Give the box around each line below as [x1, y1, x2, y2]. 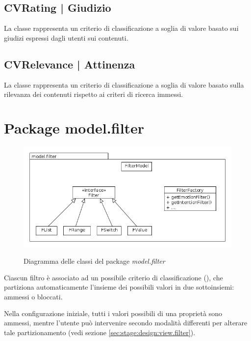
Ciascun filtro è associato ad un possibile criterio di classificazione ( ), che [4, 272, 223, 282]
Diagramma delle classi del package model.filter [24, 256, 165, 266]
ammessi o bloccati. [4, 292, 63, 302]
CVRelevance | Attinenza [4, 56, 135, 71]
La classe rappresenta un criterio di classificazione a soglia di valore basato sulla [4, 79, 244, 90]
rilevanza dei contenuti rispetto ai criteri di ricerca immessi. [4, 89, 183, 99]
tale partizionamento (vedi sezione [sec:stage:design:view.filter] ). [4, 327, 196, 337]
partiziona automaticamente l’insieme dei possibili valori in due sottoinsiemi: [4, 282, 234, 292]
